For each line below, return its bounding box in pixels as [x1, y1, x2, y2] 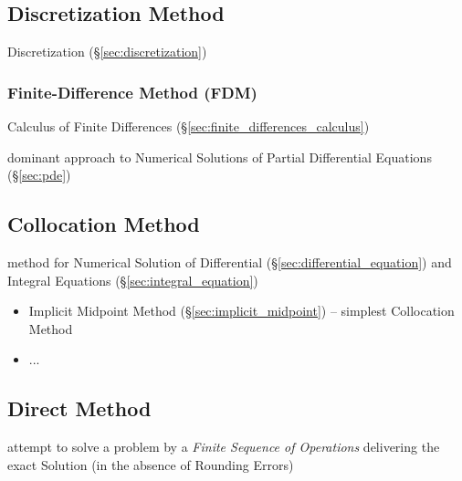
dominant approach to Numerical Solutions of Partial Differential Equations [7, 147, 432, 166]
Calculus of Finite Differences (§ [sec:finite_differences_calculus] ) [7, 117, 370, 136]
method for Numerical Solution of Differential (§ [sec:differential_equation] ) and [7, 253, 452, 271]
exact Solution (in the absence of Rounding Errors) [7, 455, 294, 474]
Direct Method [7, 394, 152, 423]
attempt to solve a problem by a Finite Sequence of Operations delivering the [7, 437, 440, 456]
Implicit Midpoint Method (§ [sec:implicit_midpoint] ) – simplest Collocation [28, 301, 455, 320]
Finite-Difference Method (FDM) [7, 80, 257, 103]
